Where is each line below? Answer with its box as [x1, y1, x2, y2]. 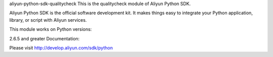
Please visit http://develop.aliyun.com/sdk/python [9, 44, 113, 50]
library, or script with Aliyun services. [9, 17, 87, 23]
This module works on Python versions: [9, 26, 92, 32]
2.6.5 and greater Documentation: [9, 35, 80, 41]
